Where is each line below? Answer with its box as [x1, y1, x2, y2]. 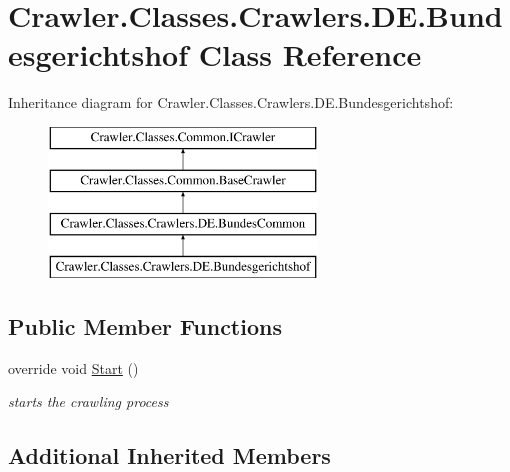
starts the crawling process [8, 391, 169, 412]
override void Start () [8, 357, 139, 378]
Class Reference [198, 34, 422, 75]
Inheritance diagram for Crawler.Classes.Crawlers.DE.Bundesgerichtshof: [8, 92, 454, 113]
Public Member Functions [8, 311, 282, 342]
